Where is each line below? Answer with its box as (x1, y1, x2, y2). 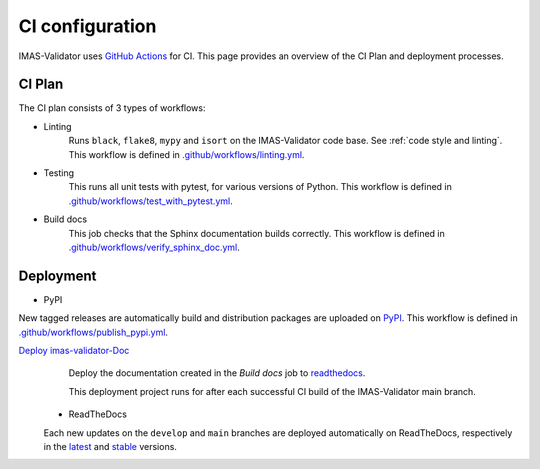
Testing (43, 167, 75, 179)
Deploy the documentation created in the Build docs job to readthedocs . (68, 367, 366, 379)
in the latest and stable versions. (43, 441, 177, 452)
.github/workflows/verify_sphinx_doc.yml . (68, 241, 240, 253)
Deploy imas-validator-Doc (18, 345, 130, 357)
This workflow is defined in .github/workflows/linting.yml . (68, 148, 305, 160)
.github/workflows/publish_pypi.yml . (18, 326, 169, 338)
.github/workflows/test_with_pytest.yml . (68, 195, 234, 207)
